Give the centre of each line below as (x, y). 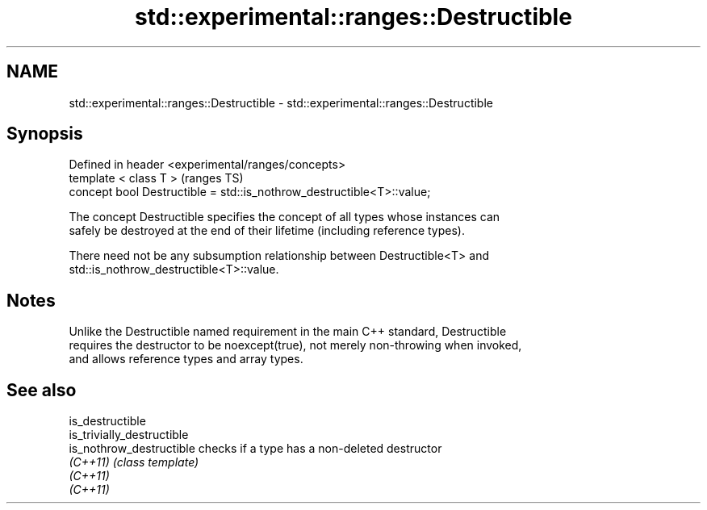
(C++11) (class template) (134, 462)
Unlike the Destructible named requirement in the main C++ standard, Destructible (288, 332)
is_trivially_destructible (129, 435)
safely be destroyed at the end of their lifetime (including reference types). (267, 231)
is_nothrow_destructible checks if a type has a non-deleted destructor (255, 449)
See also (42, 390)
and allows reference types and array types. (186, 359)
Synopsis (45, 134)
